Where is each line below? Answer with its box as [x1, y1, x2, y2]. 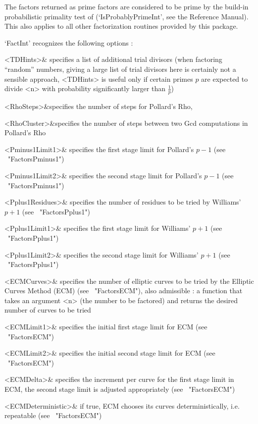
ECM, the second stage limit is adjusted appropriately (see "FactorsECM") [4, 384, 235, 394]
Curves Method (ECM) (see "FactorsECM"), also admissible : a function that [4, 285, 243, 296]
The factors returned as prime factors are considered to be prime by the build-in [4, 1, 249, 11]
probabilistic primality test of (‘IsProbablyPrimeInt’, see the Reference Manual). [4, 11, 249, 21]
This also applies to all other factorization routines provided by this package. [4, 21, 238, 31]
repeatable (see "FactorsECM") [4, 410, 102, 421]
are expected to [201, 73, 248, 84]
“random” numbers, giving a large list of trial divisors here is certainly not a [4, 63, 236, 74]
